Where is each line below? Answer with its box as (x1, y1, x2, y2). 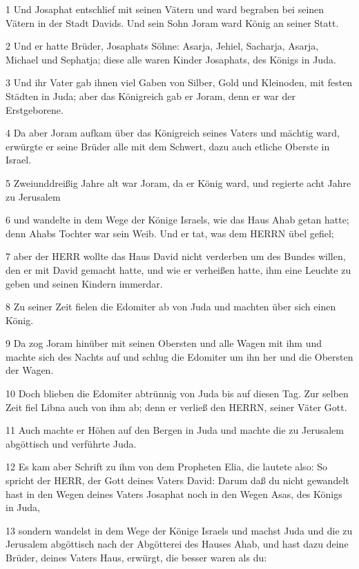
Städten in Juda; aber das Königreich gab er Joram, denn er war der (6, 88, 295, 103)
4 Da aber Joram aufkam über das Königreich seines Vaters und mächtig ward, (6, 126, 340, 140)
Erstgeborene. (6, 102, 64, 117)
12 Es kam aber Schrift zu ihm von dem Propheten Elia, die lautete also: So (6, 459, 327, 474)
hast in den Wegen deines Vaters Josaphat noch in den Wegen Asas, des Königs (6, 486, 342, 501)
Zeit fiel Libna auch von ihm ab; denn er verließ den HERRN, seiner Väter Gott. (6, 399, 347, 414)
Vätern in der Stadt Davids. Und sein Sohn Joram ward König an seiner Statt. (6, 15, 339, 30)
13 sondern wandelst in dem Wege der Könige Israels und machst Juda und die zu (6, 523, 353, 537)
